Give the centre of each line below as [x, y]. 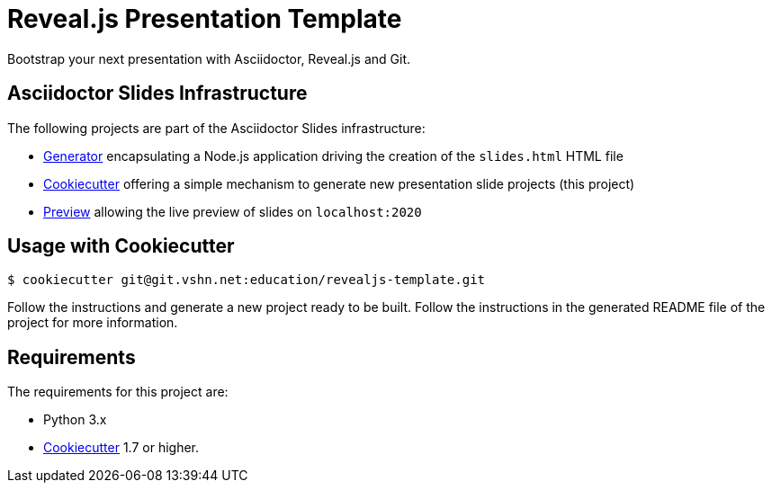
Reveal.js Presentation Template [205, 19]
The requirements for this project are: [118, 392]
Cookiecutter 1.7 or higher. [121, 448]
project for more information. [93, 323]
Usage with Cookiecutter [121, 246]
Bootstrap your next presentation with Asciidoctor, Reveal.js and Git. [209, 58]
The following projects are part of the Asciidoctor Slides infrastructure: [216, 128]
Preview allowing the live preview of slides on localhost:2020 [233, 211]
